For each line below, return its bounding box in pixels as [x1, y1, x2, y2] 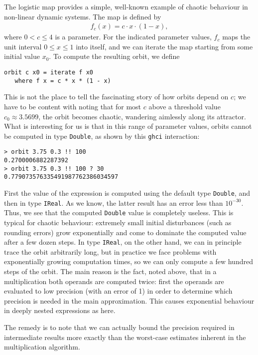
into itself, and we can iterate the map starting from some [76, 41, 253, 51]
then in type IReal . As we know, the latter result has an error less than [4, 197, 223, 208]
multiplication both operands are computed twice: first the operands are [4, 276, 224, 286]
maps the [222, 31, 251, 42]
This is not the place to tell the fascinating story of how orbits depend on [4, 91, 229, 102]
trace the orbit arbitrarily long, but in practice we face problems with [4, 246, 217, 257]
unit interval [4, 41, 42, 51]
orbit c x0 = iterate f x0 [4, 69, 93, 76]
